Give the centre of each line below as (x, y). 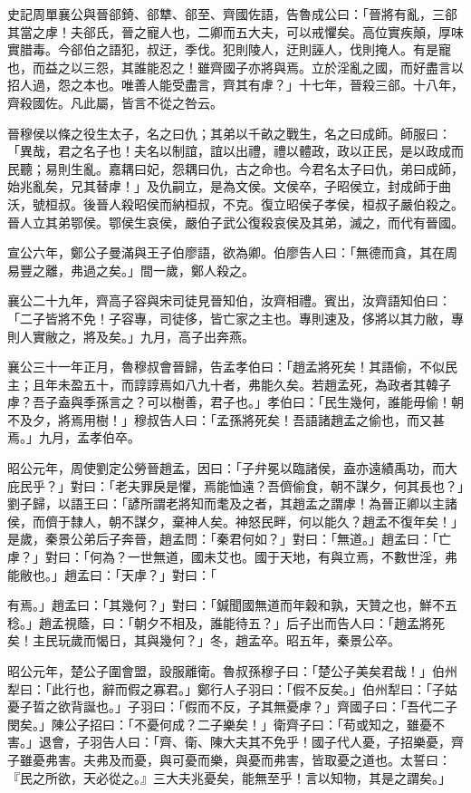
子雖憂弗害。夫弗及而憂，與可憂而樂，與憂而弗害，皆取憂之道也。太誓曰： (229, 759)
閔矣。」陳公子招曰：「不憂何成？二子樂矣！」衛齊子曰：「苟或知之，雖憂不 (226, 724)
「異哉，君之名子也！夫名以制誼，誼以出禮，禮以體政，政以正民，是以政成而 (235, 151)
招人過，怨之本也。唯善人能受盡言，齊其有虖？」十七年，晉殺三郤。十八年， (235, 85)
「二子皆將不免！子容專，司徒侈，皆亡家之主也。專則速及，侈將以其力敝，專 (235, 318)
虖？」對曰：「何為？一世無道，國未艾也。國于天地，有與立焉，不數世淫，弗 (232, 557)
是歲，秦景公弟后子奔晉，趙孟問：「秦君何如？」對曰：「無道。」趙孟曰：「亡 (229, 539)
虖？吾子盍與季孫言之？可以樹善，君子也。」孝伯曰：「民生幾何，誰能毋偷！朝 (235, 402)
